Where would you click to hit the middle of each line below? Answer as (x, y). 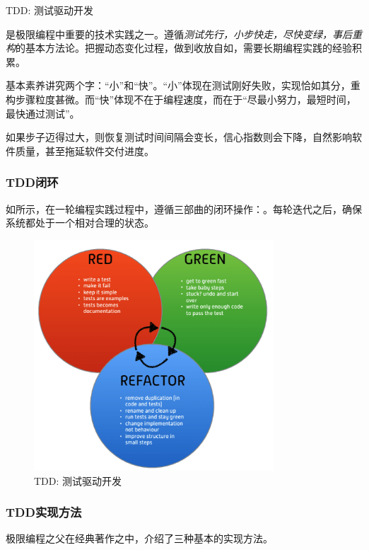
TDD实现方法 (44, 512)
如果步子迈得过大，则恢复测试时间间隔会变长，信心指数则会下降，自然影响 (179, 137)
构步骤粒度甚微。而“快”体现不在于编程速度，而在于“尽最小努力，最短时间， (181, 99)
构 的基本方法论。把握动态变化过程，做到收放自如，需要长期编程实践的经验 (179, 48)
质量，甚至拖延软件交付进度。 (84, 150)
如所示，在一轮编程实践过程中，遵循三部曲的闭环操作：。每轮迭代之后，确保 (184, 208)
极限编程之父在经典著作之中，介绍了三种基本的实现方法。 (139, 538)
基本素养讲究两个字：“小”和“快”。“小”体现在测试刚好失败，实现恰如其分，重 (183, 85)
